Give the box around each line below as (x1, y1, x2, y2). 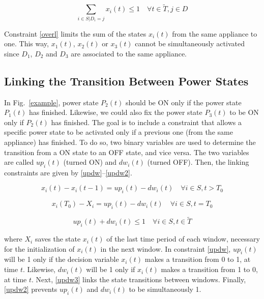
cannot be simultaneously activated (135, 38, 245, 49)
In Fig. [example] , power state (4, 97, 99, 107)
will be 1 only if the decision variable (4, 254, 119, 264)
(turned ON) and (63, 157, 117, 167)
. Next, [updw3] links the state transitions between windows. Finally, (32, 274, 246, 284)
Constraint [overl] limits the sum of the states (4, 28, 146, 39)
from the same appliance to (172, 28, 257, 39)
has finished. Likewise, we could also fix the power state (28, 107, 202, 117)
